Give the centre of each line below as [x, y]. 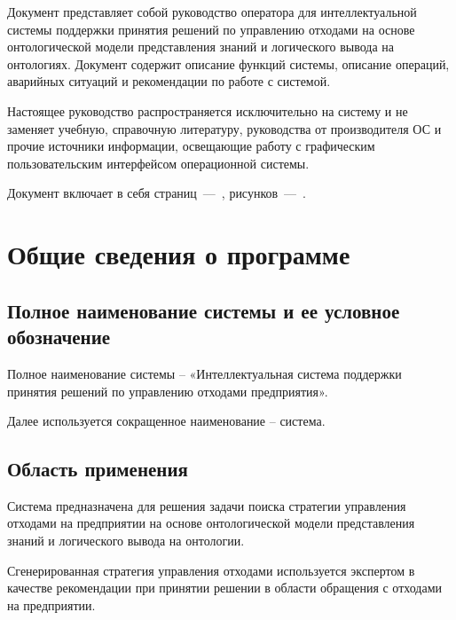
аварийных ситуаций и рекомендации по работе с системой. [169, 81]
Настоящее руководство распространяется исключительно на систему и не [208, 110]
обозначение [59, 337]
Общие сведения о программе [179, 254]
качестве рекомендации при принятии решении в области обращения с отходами [225, 588]
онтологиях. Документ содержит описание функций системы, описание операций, [228, 63]
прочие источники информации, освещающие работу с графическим [191, 146]
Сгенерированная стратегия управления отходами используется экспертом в [211, 570]
